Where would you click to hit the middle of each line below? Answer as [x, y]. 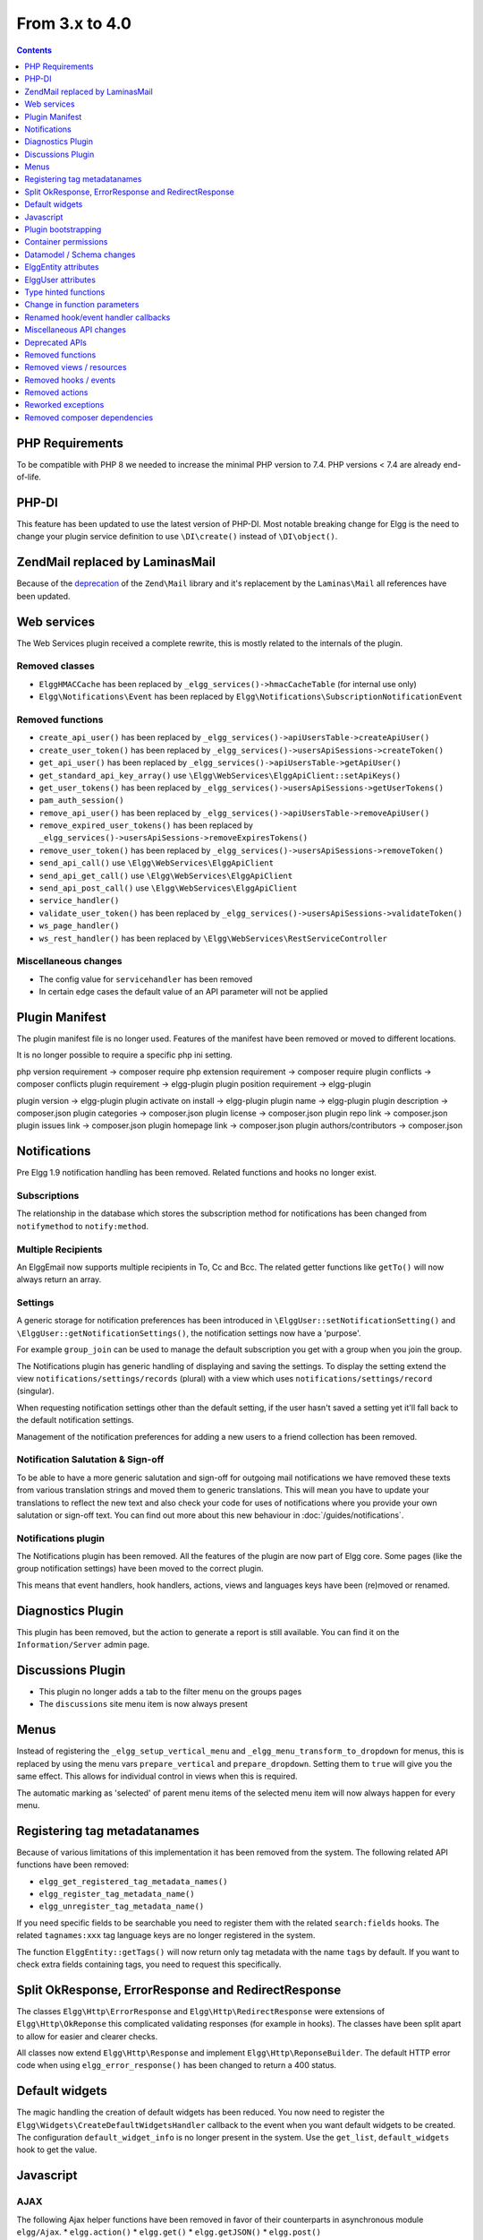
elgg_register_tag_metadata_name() [117, 1894]
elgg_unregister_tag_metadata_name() [122, 1907]
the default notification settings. [75, 1420]
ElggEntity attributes [62, 267]
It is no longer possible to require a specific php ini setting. [124, 1055]
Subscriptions [48, 1196]
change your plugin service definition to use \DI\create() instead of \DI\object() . [177, 537]
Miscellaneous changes [69, 961]
